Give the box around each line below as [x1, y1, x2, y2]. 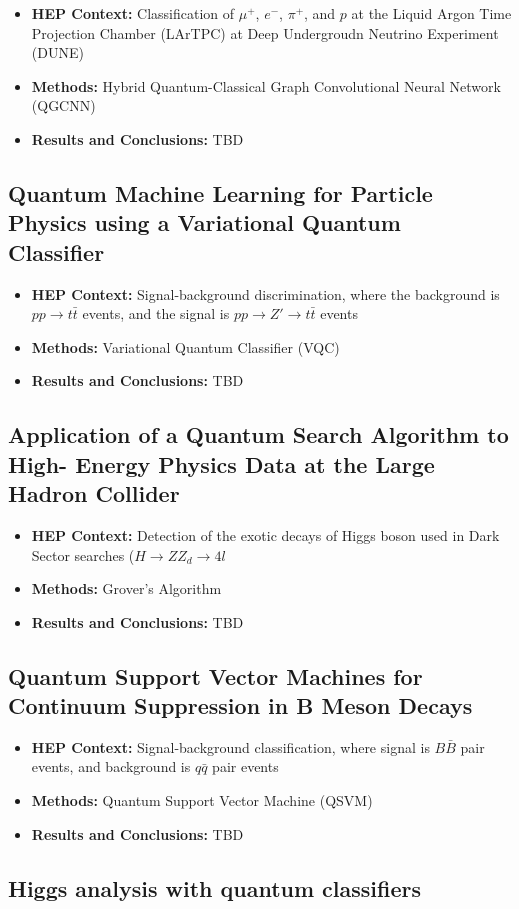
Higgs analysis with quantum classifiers [8, 872, 422, 903]
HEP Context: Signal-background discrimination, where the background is [31, 283, 500, 304]
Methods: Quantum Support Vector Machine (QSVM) [31, 790, 373, 811]
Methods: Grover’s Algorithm [31, 578, 222, 599]
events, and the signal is [82, 303, 230, 324]
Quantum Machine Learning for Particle [8, 177, 433, 208]
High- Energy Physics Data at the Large [8, 448, 435, 479]
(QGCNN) [31, 95, 96, 116]
